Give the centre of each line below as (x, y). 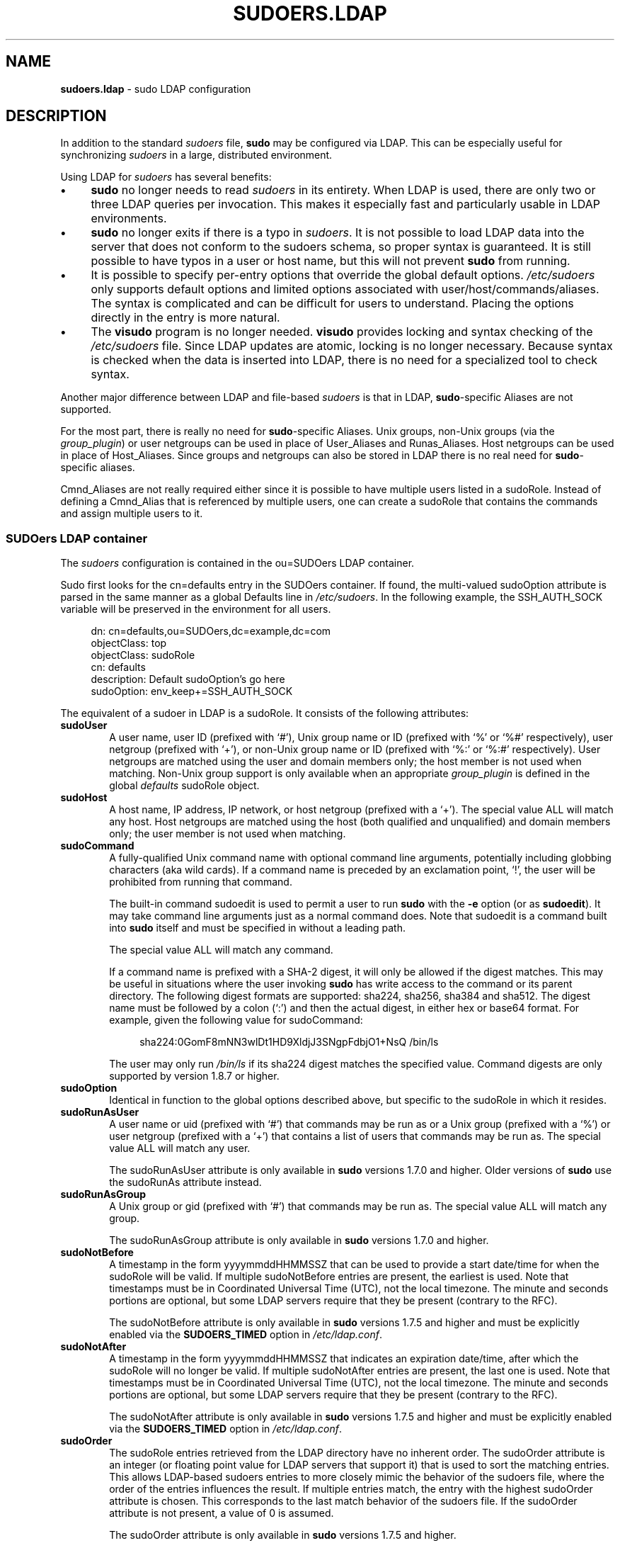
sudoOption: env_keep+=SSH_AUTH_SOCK (192, 691)
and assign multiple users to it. (132, 514)
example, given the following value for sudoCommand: (236, 1020)
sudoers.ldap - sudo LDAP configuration (156, 89)
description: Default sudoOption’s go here (188, 679)
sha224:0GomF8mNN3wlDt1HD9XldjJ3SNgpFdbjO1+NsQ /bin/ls (289, 1042)
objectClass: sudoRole (143, 655)
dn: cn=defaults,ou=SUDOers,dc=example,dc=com (211, 631)
